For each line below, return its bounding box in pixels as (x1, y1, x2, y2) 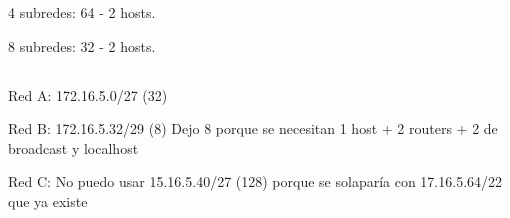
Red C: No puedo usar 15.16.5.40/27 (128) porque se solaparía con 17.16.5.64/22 (8, 171, 503, 192)
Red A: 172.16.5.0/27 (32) (8, 84, 168, 105)
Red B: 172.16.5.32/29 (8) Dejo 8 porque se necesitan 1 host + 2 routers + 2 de (8, 118, 498, 139)
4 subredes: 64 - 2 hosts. (8, 2, 156, 22)
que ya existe (8, 190, 88, 211)
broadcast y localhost (8, 137, 139, 158)
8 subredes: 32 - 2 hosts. (8, 35, 156, 56)
